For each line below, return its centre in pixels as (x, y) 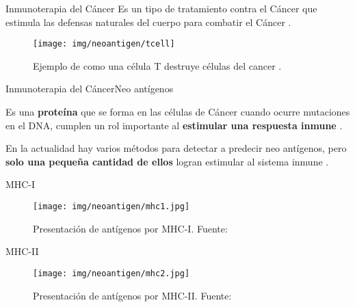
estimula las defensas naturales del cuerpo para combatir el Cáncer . (148, 22)
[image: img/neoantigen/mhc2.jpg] (111, 273)
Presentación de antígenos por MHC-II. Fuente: (132, 295)
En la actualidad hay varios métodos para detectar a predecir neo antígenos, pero (176, 148)
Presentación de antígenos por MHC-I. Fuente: (130, 228)
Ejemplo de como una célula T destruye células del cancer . (157, 65)
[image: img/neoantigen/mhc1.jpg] (111, 206)
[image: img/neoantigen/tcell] (104, 44)
